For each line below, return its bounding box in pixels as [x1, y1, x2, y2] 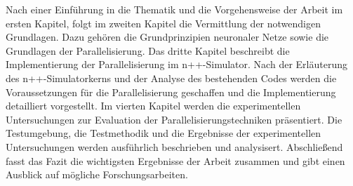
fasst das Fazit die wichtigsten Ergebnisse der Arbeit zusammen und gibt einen [6, 153, 345, 168]
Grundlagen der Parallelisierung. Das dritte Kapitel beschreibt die [6, 43, 290, 58]
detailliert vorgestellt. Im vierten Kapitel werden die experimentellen [6, 98, 301, 113]
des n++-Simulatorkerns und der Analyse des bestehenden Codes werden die [6, 70, 337, 85]
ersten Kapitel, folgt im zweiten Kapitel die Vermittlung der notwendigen [6, 15, 321, 30]
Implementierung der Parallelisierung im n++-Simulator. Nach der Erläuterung [6, 57, 347, 72]
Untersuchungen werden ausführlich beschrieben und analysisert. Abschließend [6, 139, 343, 154]
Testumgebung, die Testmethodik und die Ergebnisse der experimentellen [6, 126, 321, 140]
